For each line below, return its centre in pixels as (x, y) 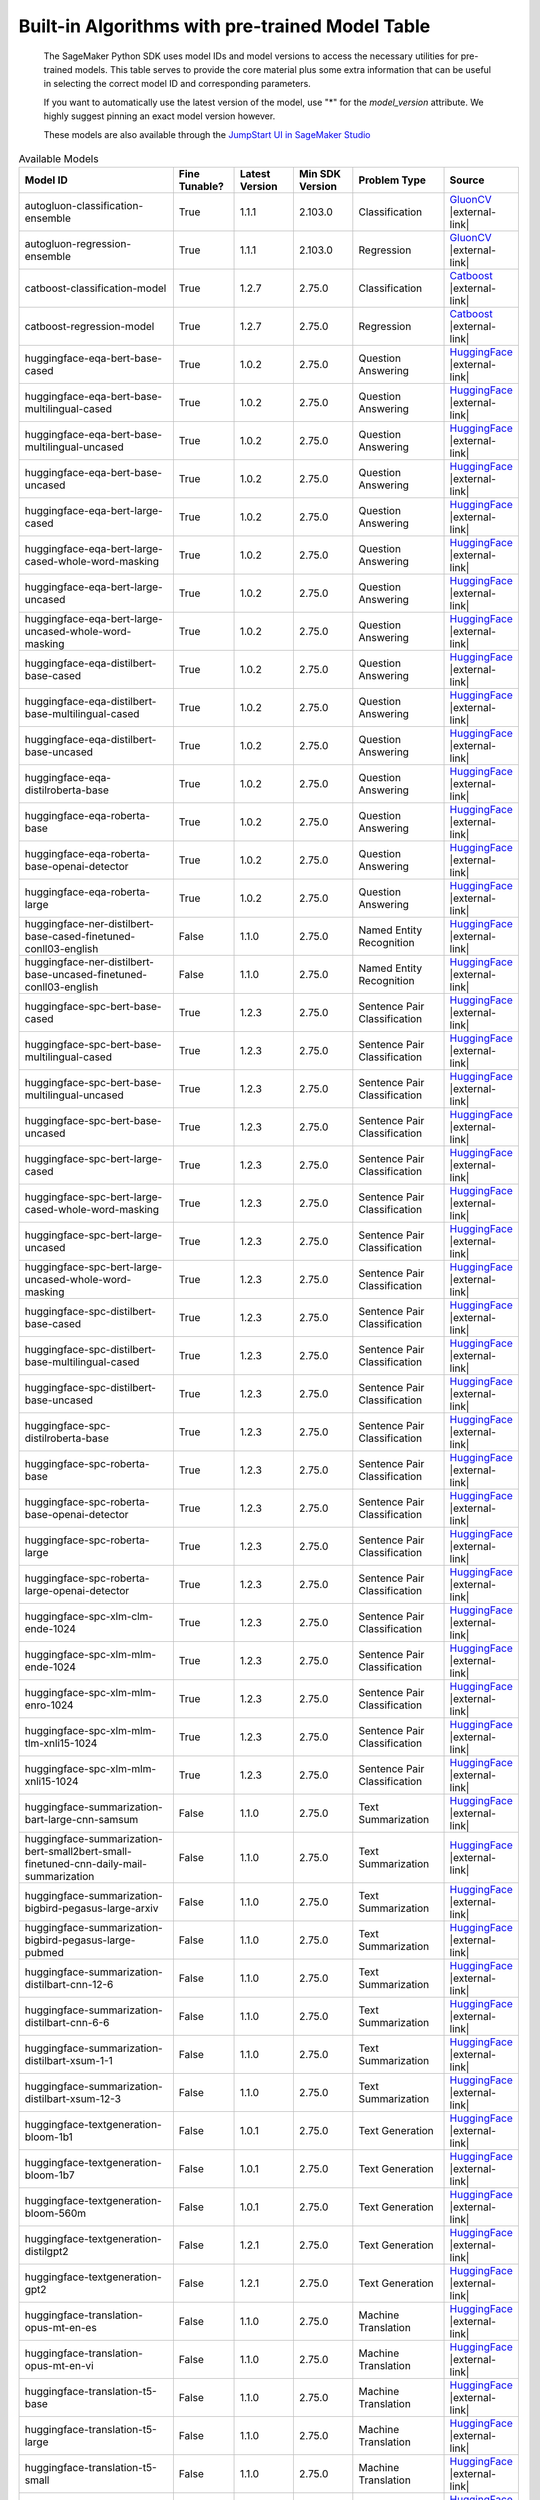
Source (467, 180)
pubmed (44, 1953)
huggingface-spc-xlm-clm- (89, 1617)
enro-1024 (49, 1705)
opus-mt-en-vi (59, 2366)
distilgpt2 (46, 2252)
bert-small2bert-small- (78, 1852)
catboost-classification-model (95, 288)
